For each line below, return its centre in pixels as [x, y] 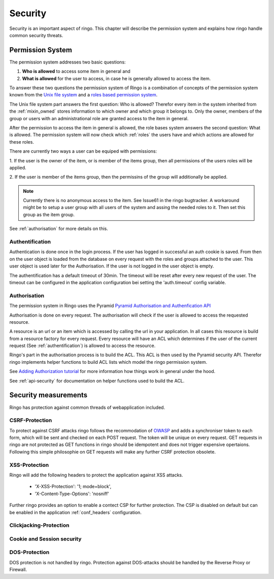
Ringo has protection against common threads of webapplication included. [87, 407]
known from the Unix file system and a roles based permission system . [83, 95]
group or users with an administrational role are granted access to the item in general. [99, 118]
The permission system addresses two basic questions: [68, 62]
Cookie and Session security [45, 539]
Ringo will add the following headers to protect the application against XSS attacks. [96, 475]
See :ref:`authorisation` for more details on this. [59, 229]
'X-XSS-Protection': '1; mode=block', [73, 487]
